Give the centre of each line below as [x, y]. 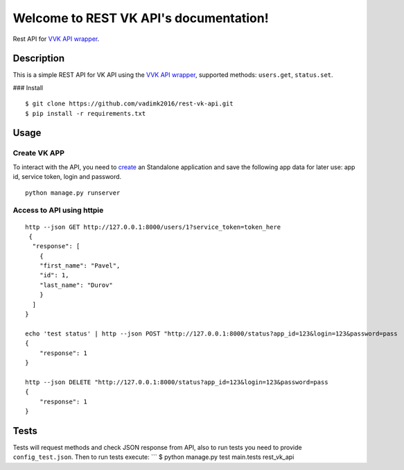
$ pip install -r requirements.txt [86, 113]
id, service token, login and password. [67, 177]
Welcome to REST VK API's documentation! [141, 18]
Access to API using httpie [58, 210]
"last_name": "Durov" [76, 285]
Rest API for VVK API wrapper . [56, 39]
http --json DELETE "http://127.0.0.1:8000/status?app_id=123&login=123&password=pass [177, 382]
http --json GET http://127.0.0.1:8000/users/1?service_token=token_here [153, 227]
